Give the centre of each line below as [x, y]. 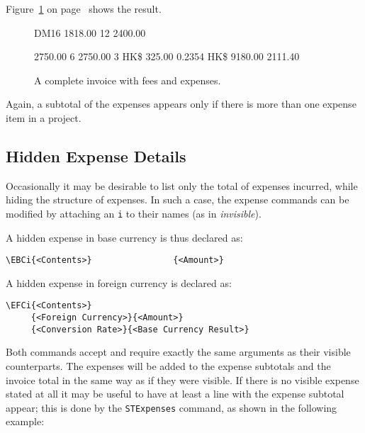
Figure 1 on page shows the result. [84, 9]
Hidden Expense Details [96, 156]
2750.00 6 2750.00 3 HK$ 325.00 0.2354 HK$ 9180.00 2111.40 [167, 56]
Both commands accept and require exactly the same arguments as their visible [178, 352]
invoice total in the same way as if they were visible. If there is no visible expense [182, 379]
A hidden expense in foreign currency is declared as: [119, 282]
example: [25, 421]
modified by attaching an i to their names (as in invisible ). [134, 213]
